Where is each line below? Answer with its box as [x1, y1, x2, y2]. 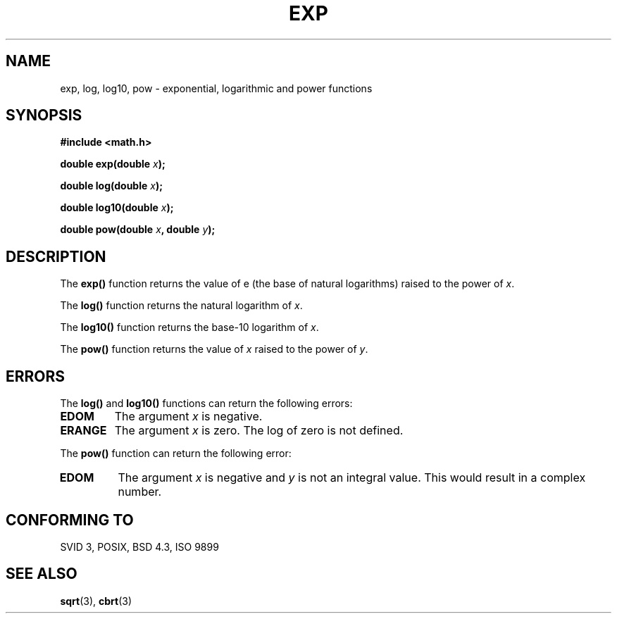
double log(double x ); [60, 180, 163, 192]
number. [118, 484, 162, 499]
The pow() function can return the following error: [60, 447, 292, 460]
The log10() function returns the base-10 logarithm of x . [60, 321, 319, 334]
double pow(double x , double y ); [60, 223, 216, 236]
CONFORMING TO [6, 511, 134, 529]
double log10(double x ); [60, 201, 174, 214]
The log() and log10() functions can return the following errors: [60, 397, 353, 410]
